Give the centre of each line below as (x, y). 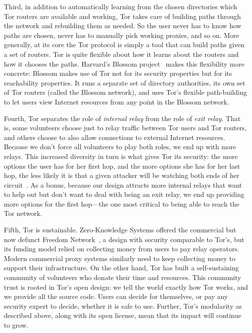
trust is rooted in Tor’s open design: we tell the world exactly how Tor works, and (126, 287)
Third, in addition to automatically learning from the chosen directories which (121, 6)
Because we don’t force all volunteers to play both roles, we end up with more (120, 147)
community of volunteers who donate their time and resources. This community (123, 277)
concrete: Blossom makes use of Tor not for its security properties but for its (118, 73)
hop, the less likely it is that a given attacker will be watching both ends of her (122, 175)
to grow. (16, 325)
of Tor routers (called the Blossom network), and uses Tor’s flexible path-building (126, 92)
